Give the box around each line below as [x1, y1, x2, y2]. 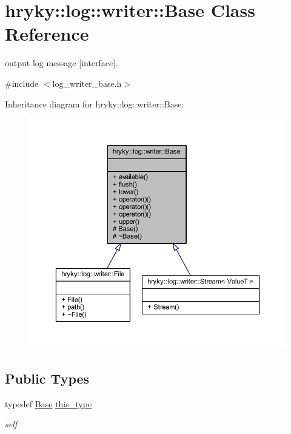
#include [5, 76, 39, 89]
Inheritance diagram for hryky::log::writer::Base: [5, 97, 184, 110]
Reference [5, 21, 89, 46]
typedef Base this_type [5, 397, 92, 410]
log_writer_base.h [52, 76, 122, 89]
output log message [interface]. [5, 56, 118, 69]
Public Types [5, 368, 90, 387]
